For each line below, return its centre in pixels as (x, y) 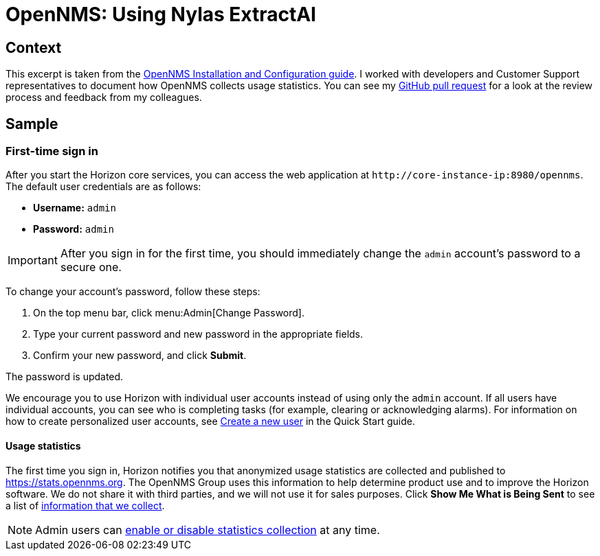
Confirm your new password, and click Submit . (140, 356)
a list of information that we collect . (85, 505)
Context (34, 47)
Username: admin (75, 208)
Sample (32, 124)
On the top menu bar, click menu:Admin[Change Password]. (169, 313)
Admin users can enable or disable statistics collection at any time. (208, 530)
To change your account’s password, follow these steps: (133, 292)
